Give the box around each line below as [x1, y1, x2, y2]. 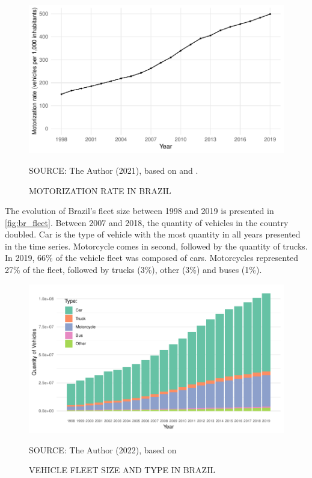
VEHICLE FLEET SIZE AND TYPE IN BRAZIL [29, 464, 215, 476]
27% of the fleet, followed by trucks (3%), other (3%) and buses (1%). [5, 263, 262, 276]
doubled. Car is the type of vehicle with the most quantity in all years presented [5, 228, 301, 241]
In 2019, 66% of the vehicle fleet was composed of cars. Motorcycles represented [5, 251, 299, 264]
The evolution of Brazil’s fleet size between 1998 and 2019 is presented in [5, 204, 274, 217]
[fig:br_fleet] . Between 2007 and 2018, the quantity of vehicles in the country [5, 216, 289, 228]
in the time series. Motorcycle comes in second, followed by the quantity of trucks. [5, 239, 308, 252]
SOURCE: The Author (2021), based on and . [29, 164, 198, 176]
